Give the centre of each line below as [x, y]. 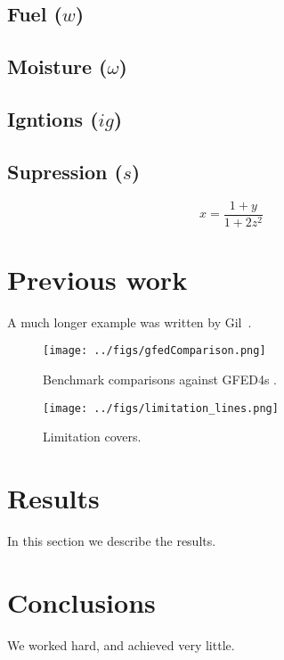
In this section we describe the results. [112, 540]
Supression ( [65, 171]
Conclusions [81, 602]
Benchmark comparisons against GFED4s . [160, 379]
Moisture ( [57, 66]
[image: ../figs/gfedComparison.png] [154, 351]
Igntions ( [53, 118]
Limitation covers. [92, 437]
